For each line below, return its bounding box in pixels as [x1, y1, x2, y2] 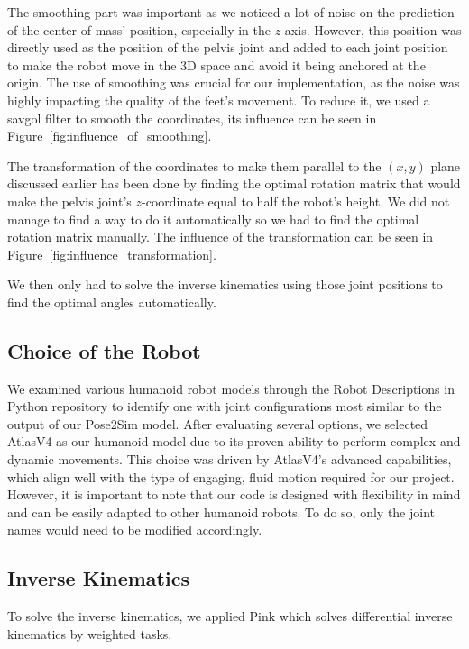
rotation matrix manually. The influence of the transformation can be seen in [7, 227, 434, 246]
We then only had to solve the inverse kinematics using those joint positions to [7, 275, 443, 294]
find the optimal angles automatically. [7, 292, 216, 311]
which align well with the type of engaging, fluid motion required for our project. [7, 467, 455, 486]
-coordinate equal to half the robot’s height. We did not [142, 191, 450, 210]
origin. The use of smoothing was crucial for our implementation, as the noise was [7, 73, 460, 92]
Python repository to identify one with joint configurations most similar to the [7, 397, 442, 416]
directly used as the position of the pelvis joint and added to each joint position [7, 38, 448, 57]
